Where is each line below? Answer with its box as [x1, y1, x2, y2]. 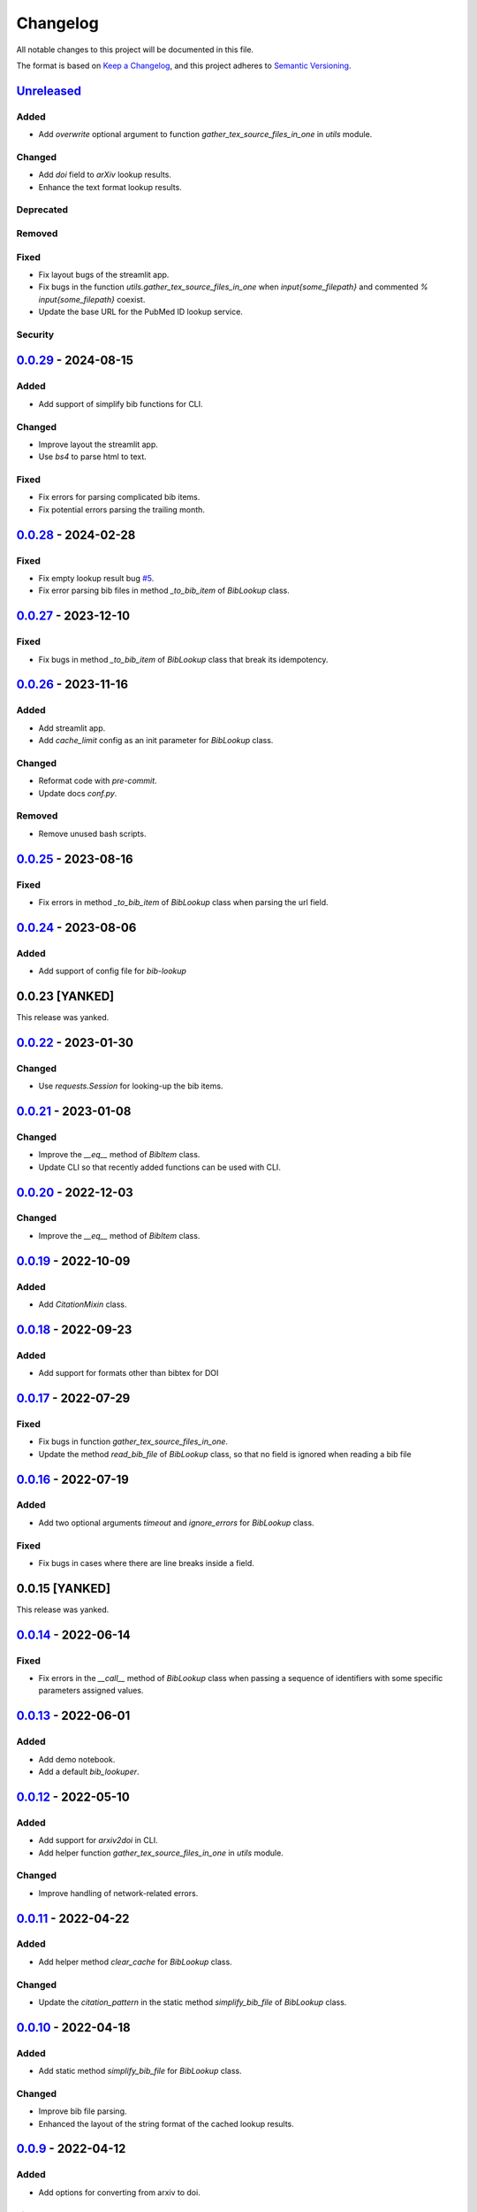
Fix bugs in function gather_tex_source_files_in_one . [38, 1436, 229, 1447]
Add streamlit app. [38, 722, 106, 733]
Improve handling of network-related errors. [38, 1887, 199, 1898]
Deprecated [16, 204, 69, 216]
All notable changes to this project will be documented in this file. [16, 44, 254, 55]
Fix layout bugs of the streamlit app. [38, 269, 170, 280]
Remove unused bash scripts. [38, 828, 147, 839]
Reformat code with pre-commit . [38, 775, 158, 787]
